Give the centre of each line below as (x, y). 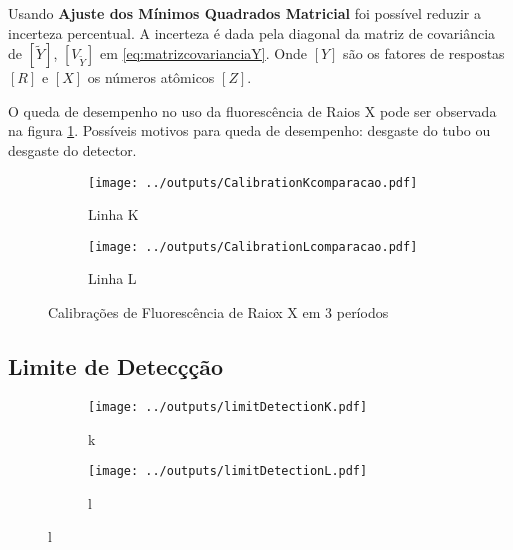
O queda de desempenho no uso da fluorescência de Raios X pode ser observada (252, 110)
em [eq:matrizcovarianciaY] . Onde (203, 53)
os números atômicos (151, 77)
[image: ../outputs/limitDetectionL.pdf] (228, 471)
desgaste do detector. (72, 149)
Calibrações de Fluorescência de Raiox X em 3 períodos (218, 312)
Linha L (112, 278)
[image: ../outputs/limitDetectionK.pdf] (228, 406)
